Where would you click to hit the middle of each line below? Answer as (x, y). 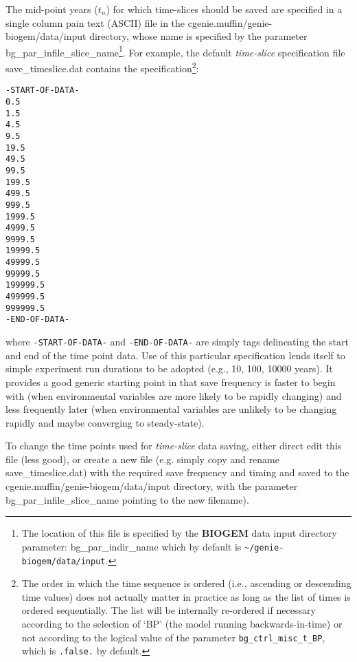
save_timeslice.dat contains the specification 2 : (102, 67)
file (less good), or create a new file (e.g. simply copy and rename (142, 459)
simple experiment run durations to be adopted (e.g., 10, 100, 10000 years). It (169, 369)
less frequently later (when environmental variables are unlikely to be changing (171, 409)
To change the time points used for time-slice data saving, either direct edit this (174, 446)
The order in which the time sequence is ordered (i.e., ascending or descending (186, 583)
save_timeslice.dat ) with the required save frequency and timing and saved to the (177, 472)
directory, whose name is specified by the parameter (198, 36)
